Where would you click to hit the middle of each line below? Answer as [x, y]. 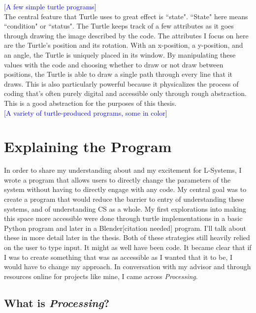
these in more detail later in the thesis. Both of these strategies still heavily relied [127, 237]
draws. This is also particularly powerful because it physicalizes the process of [121, 83]
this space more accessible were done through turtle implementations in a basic [123, 218]
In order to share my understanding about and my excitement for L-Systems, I [123, 170]
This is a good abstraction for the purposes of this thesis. [90, 103]
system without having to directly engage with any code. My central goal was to [125, 189]
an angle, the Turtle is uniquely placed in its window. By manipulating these [120, 54]
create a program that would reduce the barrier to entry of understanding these [124, 199]
